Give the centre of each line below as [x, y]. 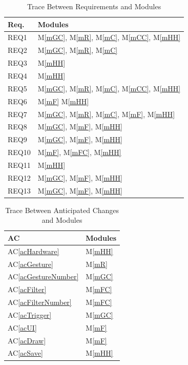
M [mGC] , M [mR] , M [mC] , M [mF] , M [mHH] [106, 114]
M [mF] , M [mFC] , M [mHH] [79, 152]
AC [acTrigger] [30, 314]
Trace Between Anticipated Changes [62, 210]
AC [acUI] [22, 327]
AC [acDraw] [27, 340]
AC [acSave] [25, 353]
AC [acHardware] [34, 251]
